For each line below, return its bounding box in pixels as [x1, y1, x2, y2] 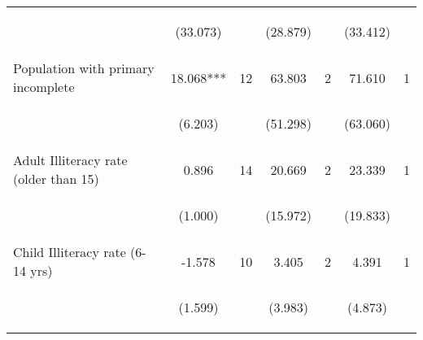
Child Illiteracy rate [13, 242, 126, 261]
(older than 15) [13, 169, 99, 188]
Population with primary [13, 59, 155, 77]
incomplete [13, 77, 75, 96]
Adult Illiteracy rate [13, 150, 128, 169]
